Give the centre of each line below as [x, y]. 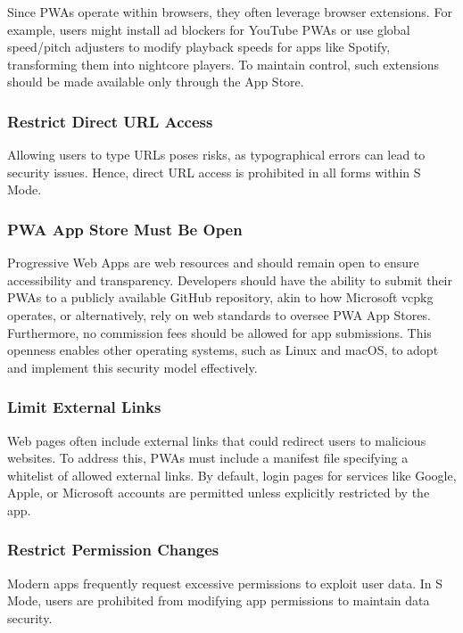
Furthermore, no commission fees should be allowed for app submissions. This [219, 332]
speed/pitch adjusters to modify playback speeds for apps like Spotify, [199, 47]
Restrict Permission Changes [113, 550]
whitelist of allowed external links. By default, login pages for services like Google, [232, 475]
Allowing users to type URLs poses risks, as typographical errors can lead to [216, 155]
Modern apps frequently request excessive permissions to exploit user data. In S [225, 583]
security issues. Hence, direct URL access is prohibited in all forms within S [214, 172]
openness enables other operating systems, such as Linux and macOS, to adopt [223, 350]
